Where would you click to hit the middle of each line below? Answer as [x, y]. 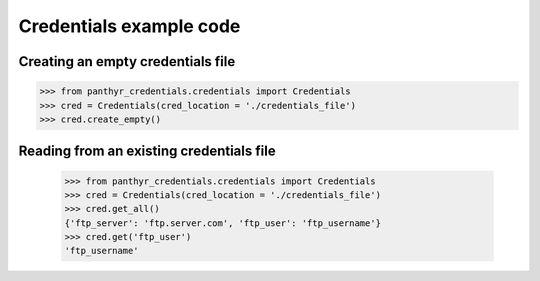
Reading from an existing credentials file [147, 151]
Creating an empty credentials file [127, 61]
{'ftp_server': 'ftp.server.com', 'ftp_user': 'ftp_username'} [223, 223]
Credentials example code [129, 26]
